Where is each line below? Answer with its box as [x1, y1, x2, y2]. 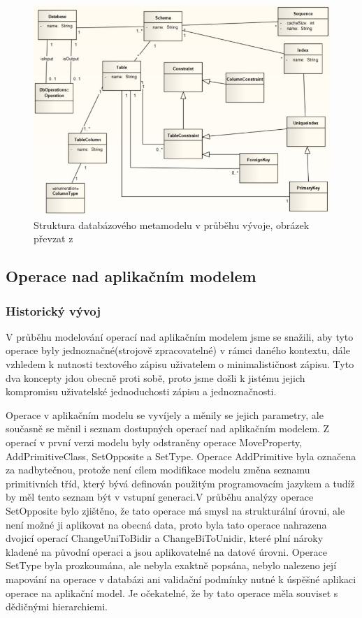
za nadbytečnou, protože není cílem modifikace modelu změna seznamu [6, 462, 310, 477]
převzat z [34, 231, 73, 246]
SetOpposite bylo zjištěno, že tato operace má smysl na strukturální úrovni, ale [6, 503, 345, 517]
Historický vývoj [6, 302, 101, 319]
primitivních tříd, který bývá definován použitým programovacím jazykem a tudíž [6, 476, 355, 490]
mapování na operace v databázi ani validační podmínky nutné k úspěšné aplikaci [6, 571, 356, 586]
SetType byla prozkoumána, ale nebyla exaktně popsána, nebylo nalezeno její [6, 558, 337, 573]
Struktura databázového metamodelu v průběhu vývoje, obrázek [34, 217, 310, 232]
